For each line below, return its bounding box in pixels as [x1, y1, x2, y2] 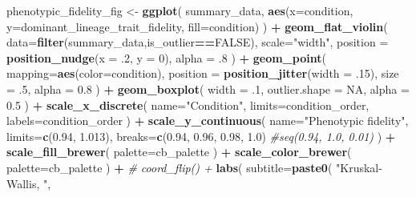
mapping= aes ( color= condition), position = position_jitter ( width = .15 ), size [6, 65, 399, 82]
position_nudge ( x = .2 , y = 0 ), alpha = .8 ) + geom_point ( [6, 49, 326, 66]
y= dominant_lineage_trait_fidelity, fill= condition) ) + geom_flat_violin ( [6, 18, 388, 34]
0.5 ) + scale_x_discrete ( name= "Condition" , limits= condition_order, [6, 96, 370, 113]
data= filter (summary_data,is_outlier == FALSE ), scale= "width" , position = [6, 34, 389, 50]
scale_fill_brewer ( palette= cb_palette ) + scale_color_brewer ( [6, 143, 352, 160]
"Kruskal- [336, 159, 382, 175]
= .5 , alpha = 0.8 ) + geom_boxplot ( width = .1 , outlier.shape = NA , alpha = [6, 80, 410, 97]
